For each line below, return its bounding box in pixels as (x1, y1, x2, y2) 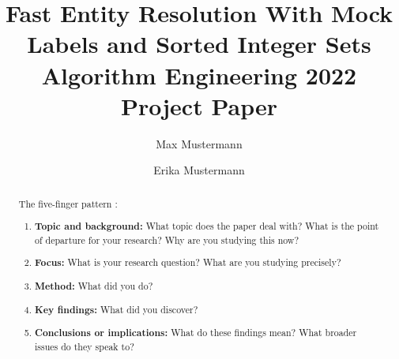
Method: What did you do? (35, 279, 153, 293)
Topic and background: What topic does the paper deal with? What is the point (35, 219, 379, 234)
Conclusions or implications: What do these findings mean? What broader (35, 326, 357, 340)
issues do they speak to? (35, 339, 134, 353)
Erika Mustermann (153, 162, 245, 178)
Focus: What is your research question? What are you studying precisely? (35, 256, 341, 270)
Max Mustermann (156, 135, 243, 151)
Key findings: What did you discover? (35, 302, 198, 316)
